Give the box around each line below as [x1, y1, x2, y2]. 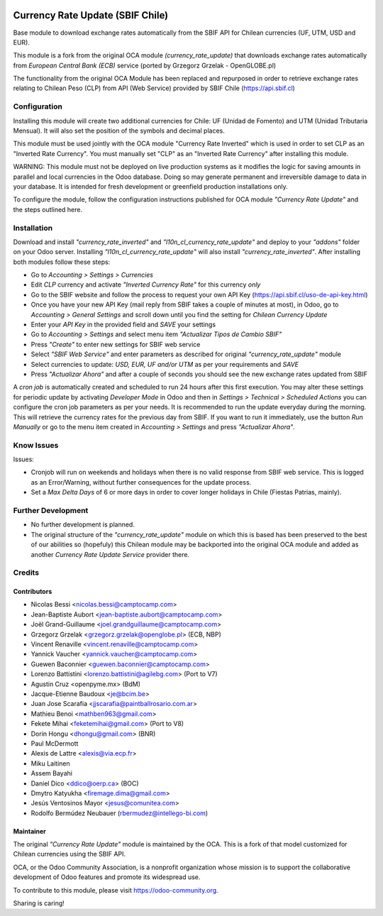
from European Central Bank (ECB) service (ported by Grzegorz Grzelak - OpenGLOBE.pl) [13, 61, 277, 70]
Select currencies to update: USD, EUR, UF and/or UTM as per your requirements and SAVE [30, 360, 299, 368]
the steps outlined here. [13, 205, 83, 214]
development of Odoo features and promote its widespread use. [13, 873, 201, 881]
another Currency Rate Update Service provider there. [30, 550, 190, 558]
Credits [13, 568, 39, 578]
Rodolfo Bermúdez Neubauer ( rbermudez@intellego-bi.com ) [30, 809, 209, 817]
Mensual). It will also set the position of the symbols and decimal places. [13, 126, 225, 135]
